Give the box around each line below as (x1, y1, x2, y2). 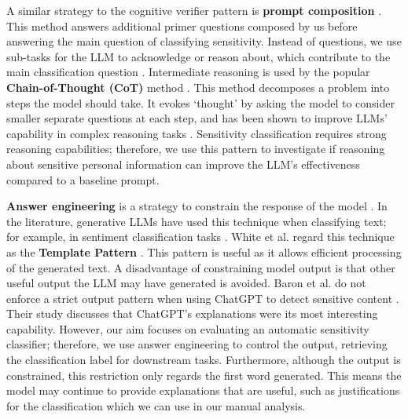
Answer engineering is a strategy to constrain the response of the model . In (6, 198, 388, 214)
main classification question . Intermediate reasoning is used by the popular (6, 64, 370, 80)
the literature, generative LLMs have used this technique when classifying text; (6, 213, 387, 229)
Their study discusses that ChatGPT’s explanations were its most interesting (6, 305, 378, 322)
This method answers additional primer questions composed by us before (6, 17, 358, 34)
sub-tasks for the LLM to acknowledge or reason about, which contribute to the (6, 48, 391, 64)
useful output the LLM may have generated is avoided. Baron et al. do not (6, 275, 366, 291)
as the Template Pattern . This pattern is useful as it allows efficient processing (6, 243, 402, 260)
